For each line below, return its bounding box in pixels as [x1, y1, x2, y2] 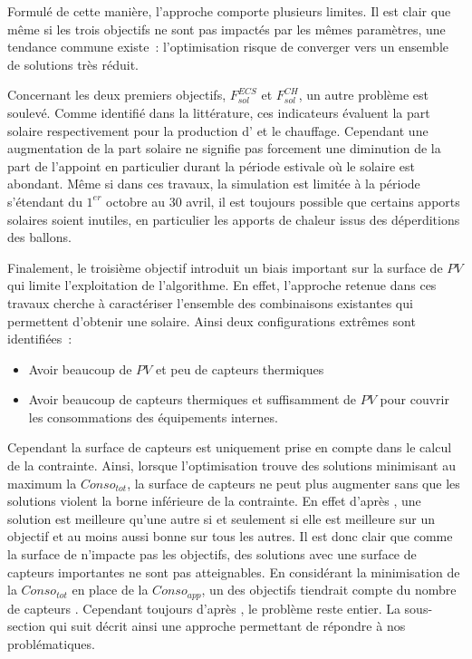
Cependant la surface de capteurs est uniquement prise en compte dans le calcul [7, 438, 452, 457]
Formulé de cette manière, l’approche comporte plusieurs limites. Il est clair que [7, 2, 451, 20]
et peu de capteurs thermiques [155, 359, 324, 378]
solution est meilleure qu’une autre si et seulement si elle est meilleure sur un [7, 509, 435, 528]
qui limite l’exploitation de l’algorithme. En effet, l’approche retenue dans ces [7, 276, 437, 295]
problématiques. [7, 634, 95, 653]
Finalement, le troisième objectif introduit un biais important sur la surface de [7, 257, 443, 276]
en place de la [72, 580, 149, 599]
